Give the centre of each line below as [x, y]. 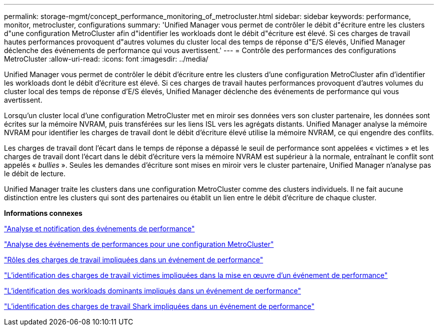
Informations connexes [43, 213]
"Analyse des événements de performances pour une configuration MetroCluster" [139, 244]
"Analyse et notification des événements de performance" [99, 229]
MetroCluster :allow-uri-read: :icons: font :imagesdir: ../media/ [106, 59]
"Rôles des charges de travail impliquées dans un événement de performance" [134, 260]
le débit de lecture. [35, 174]
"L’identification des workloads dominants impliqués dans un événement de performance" [152, 291]
